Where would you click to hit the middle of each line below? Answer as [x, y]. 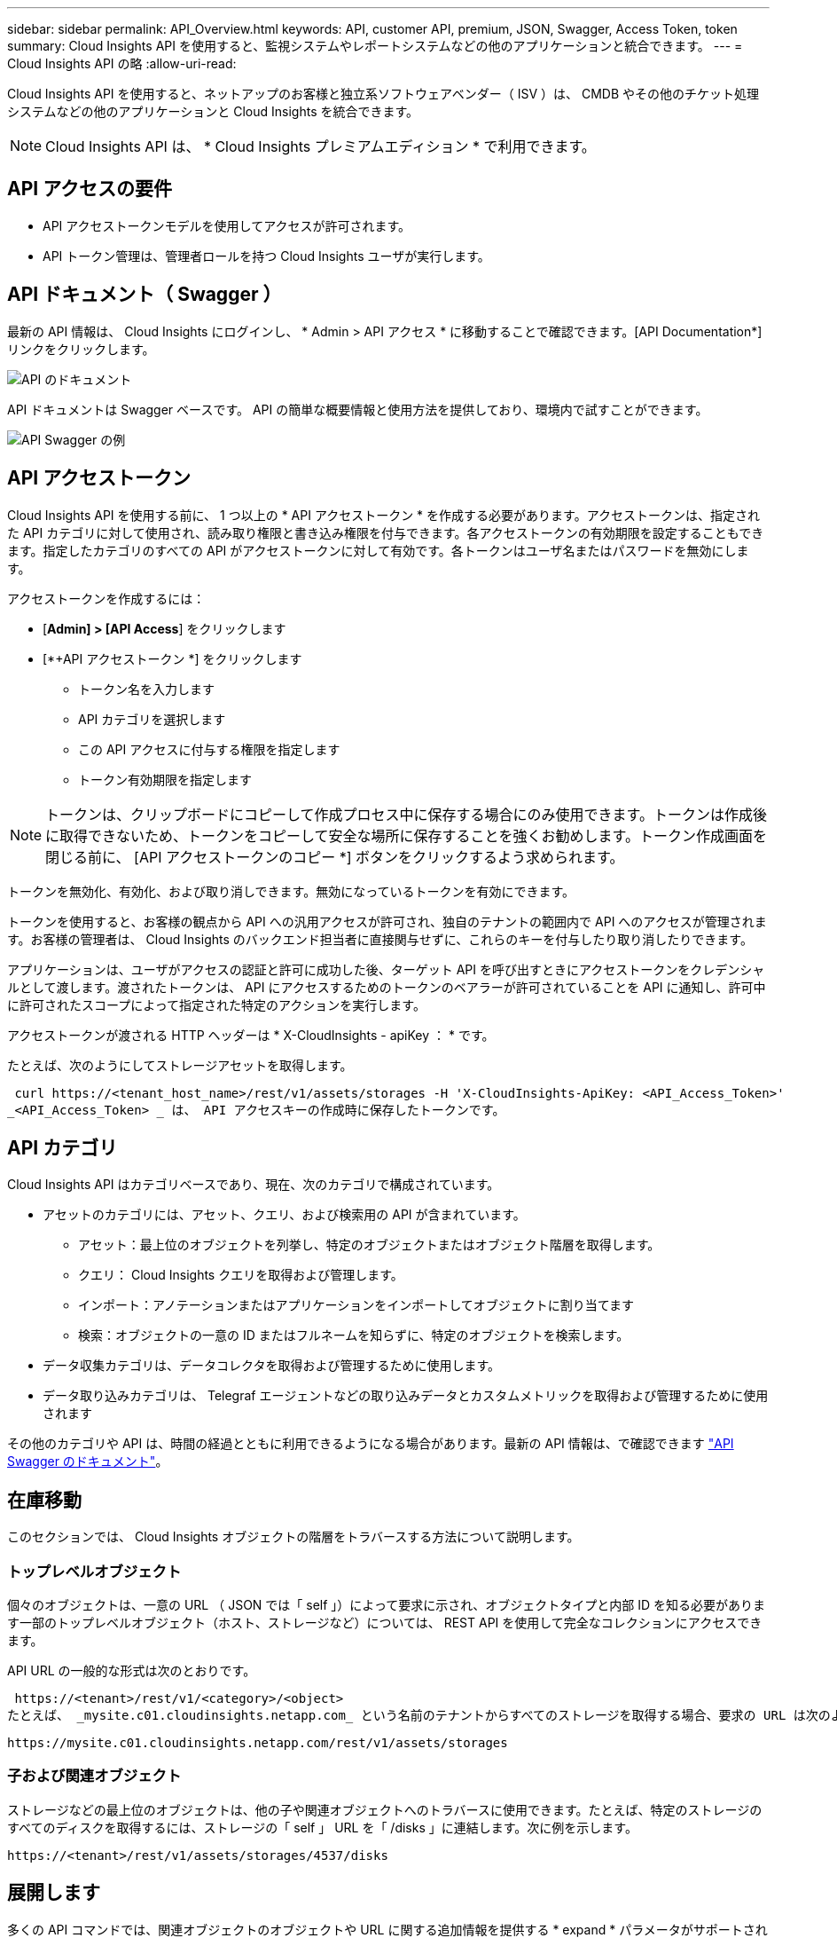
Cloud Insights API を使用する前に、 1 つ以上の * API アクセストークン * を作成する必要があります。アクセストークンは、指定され [383, 515]
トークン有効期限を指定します [165, 779]
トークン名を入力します [146, 689]
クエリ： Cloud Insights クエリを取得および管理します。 [241, 1275]
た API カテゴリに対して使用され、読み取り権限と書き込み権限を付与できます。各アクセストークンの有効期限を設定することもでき [386, 532]
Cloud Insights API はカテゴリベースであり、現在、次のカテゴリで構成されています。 [254, 1185]
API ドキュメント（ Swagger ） [145, 295]
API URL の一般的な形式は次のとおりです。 [132, 1670]
